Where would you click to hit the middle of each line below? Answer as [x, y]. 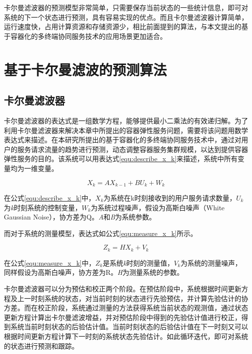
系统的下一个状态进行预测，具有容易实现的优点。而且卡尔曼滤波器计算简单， [126, 17]
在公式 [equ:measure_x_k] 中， [50, 262]
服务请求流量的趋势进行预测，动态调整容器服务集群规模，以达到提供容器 [133, 149]
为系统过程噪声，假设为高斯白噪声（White [158, 207]
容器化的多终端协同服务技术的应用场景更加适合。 [88, 36]
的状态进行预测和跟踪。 [41, 346]
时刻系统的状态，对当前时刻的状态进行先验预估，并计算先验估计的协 [139, 298]
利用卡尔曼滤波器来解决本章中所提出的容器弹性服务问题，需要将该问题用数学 [126, 130]
